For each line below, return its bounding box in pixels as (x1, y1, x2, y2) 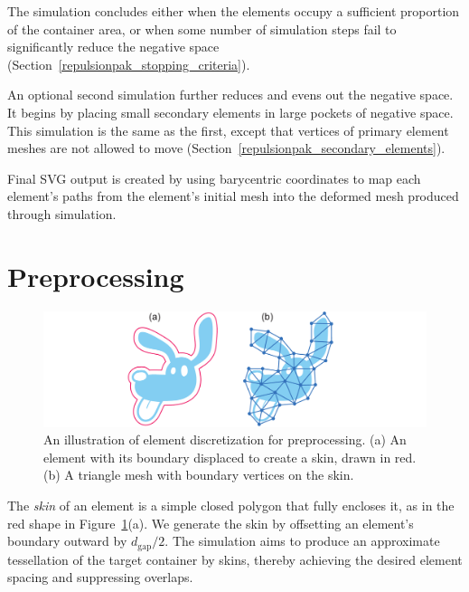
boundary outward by (7, 531, 127, 550)
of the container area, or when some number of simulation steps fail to (7, 19, 397, 38)
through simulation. (7, 204, 117, 223)
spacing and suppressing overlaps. (7, 568, 193, 587)
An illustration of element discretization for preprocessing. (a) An (43, 430, 407, 449)
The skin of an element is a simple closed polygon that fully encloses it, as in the (7, 495, 455, 514)
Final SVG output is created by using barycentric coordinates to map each (7, 168, 421, 187)
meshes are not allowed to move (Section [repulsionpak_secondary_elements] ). (7, 138, 446, 158)
